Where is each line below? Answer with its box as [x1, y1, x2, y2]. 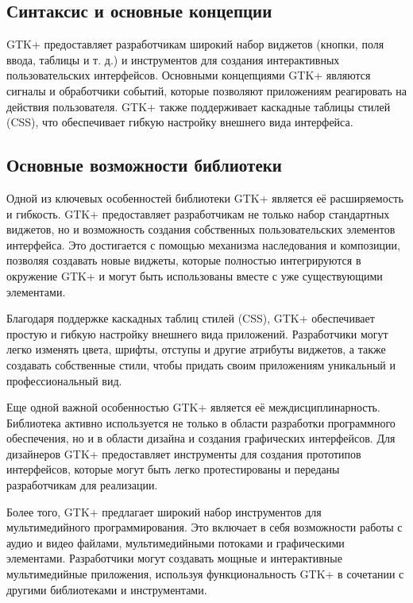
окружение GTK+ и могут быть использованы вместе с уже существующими [6, 267, 383, 284]
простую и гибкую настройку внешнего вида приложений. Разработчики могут [6, 325, 388, 342]
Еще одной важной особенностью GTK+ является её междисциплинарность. [6, 399, 380, 416]
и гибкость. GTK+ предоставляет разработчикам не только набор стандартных [6, 205, 390, 222]
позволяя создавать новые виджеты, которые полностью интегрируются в [6, 252, 361, 269]
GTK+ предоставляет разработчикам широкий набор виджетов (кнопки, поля [6, 36, 384, 52]
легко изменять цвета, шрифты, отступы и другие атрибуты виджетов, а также [6, 341, 386, 358]
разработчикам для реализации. [6, 477, 158, 493]
